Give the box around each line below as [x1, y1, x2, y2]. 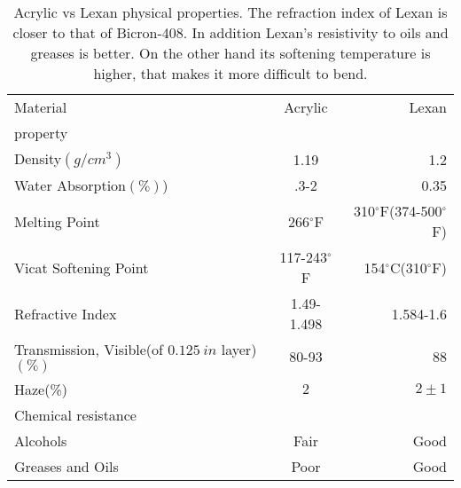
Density [14, 148, 62, 169]
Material [14, 97, 67, 117]
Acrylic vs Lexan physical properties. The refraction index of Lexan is [13, 2, 448, 22]
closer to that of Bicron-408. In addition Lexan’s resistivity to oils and [12, 22, 449, 43]
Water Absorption [14, 175, 126, 195]
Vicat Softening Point [14, 256, 149, 278]
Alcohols [14, 430, 67, 451]
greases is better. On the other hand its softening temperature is [30, 43, 431, 63]
